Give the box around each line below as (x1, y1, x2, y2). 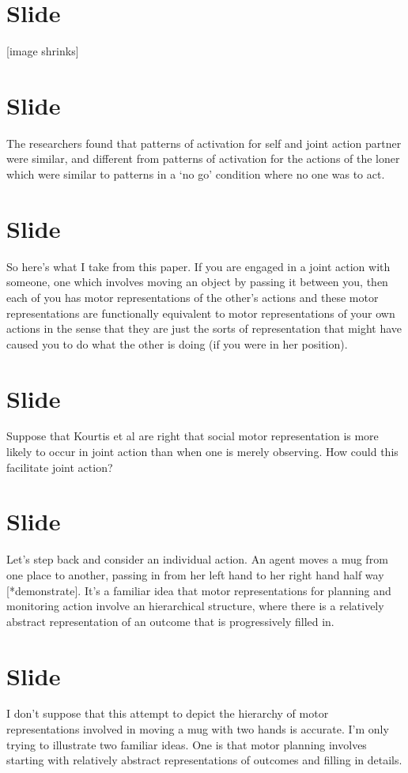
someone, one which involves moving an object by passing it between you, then (6, 273, 388, 290)
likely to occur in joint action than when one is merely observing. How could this (6, 443, 399, 460)
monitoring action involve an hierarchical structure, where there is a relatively (6, 598, 384, 614)
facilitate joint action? (6, 458, 113, 475)
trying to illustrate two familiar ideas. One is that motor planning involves (6, 736, 367, 752)
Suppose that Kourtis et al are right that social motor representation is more (6, 428, 379, 444)
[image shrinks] (6, 43, 79, 59)
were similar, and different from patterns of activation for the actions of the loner (6, 150, 400, 167)
